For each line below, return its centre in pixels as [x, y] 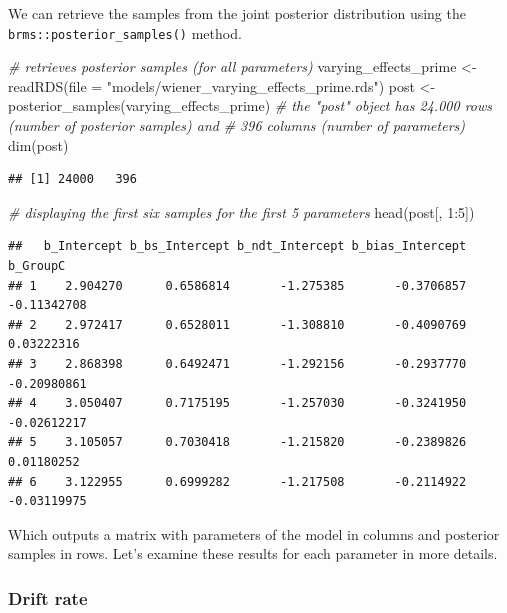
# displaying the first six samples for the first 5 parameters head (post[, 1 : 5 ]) [241, 211]
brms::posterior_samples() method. [125, 32]
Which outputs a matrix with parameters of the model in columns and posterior [254, 533]
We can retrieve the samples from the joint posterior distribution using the [237, 13]
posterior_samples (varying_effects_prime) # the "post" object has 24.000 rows [250, 105]
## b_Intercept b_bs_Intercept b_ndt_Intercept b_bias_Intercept [237, 246]
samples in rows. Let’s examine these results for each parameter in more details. [253, 553]
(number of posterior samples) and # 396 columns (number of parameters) [236, 125]
